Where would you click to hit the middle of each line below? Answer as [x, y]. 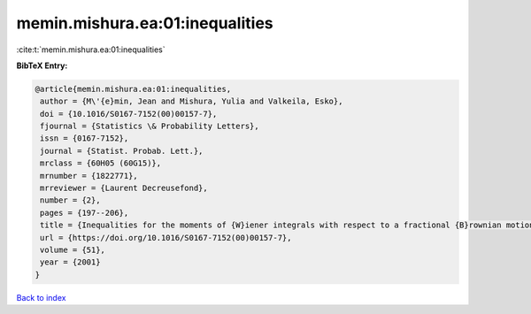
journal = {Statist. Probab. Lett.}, [122, 151]
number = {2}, [70, 200]
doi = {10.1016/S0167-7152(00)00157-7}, [129, 114]
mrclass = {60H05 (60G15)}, [101, 163]
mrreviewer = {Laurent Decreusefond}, [124, 188]
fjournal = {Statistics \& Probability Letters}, [150, 126]
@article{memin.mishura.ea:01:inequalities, [133, 89]
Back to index [41, 297]
